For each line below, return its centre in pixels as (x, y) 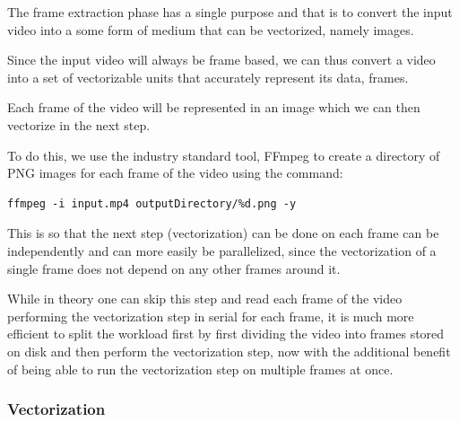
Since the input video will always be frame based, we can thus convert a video (221, 60)
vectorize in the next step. (79, 124)
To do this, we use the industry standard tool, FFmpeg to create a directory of (224, 155)
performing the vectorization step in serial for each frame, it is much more (211, 316)
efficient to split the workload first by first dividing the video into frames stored (226, 334)
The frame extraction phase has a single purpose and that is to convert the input (230, 12)
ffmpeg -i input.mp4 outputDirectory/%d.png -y (152, 203)
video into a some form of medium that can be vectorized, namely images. (211, 29)
